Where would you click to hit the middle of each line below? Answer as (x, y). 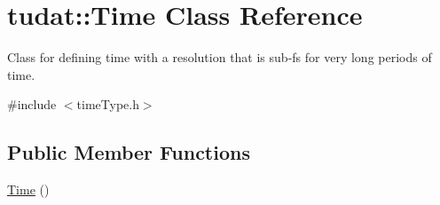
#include (32, 104)
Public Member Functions (129, 152)
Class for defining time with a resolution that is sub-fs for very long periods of (220, 57)
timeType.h (108, 104)
